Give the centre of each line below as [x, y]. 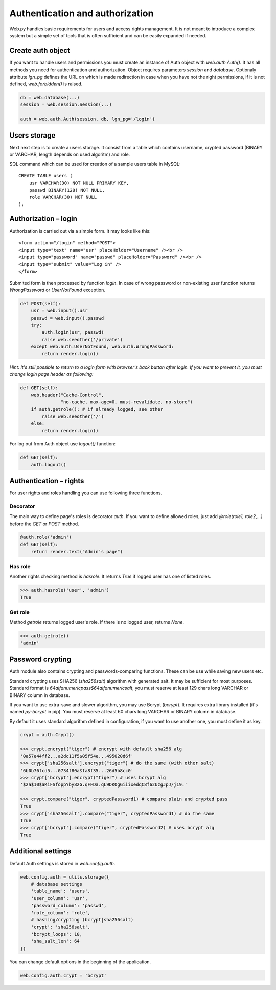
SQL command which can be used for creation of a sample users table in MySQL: [95, 164]
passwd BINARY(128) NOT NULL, [67, 190]
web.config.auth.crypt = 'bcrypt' [63, 975]
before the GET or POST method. [44, 524]
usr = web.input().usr [59, 311]
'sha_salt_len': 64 [55, 941]
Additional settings [40, 851]
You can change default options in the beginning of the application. [80, 962]
